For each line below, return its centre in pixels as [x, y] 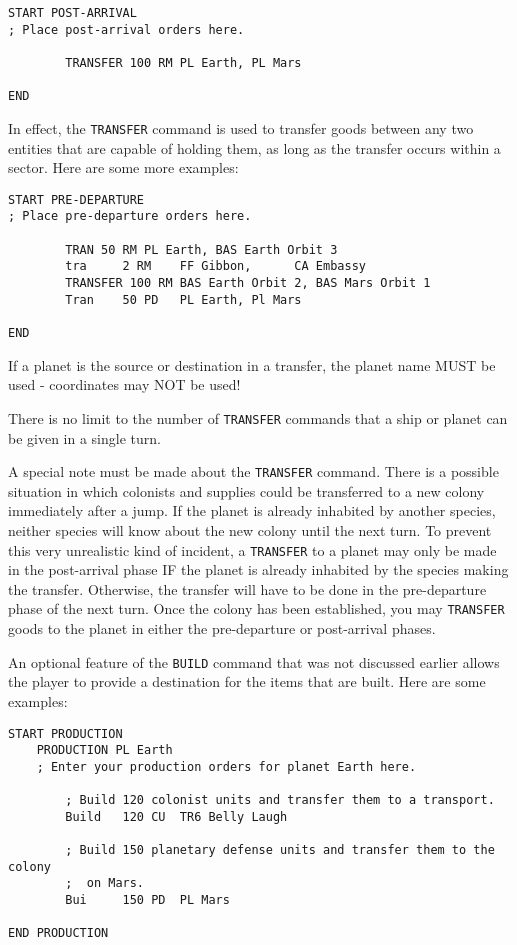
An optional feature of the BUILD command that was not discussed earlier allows [254, 661]
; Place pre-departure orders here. [130, 216]
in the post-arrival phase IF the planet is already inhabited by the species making [258, 569]
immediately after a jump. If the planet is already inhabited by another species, [252, 510]
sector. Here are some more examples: [123, 167]
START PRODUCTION [65, 733]
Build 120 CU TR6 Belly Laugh [176, 816]
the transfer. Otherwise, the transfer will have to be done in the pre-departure [247, 588]
